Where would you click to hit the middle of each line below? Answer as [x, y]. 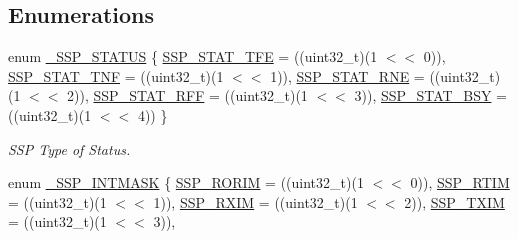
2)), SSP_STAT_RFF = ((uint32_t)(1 [187, 95]
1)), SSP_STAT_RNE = [347, 75]
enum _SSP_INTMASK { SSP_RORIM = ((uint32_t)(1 [186, 182]
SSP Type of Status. [69, 148]
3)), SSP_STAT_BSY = [430, 95]
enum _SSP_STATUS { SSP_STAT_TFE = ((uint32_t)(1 [193, 56]
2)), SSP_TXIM [454, 201]
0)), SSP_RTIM [460, 182]
